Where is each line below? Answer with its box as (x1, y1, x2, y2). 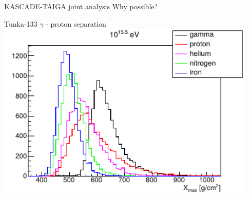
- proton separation (46, 18, 106, 29)
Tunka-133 (4, 18, 37, 29)
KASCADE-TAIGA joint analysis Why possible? (4, 1, 158, 11)
